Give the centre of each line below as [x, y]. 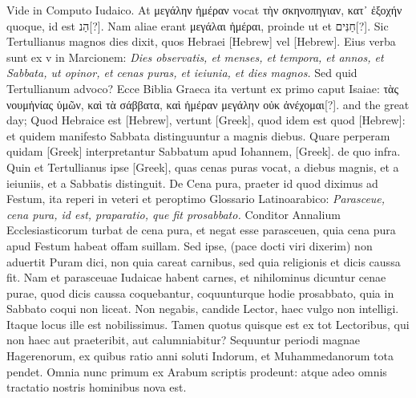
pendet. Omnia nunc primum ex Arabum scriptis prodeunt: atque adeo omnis [197, 371]
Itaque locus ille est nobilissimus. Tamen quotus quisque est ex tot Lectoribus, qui [208, 324]
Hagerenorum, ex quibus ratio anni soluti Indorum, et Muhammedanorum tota [200, 356]
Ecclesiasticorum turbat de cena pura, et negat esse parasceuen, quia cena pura [201, 230]
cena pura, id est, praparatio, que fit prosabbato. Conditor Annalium [174, 214]
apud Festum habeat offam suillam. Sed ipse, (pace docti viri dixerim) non [190, 245]
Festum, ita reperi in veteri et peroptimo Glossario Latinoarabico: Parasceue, [196, 199]
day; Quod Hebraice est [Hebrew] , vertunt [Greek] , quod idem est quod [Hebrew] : [206, 120]
